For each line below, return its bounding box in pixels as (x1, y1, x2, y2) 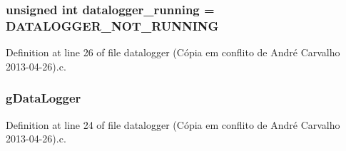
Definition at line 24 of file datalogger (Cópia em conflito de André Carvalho (6, 117, 340, 132)
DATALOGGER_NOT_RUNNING (6, 16, 219, 34)
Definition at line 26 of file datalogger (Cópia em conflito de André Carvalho (6, 45, 340, 60)
